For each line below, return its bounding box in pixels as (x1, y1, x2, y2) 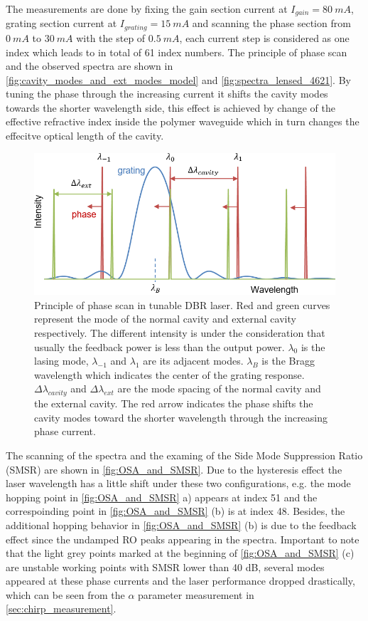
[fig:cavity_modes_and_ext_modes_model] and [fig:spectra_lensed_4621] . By (6, 72, 351, 87)
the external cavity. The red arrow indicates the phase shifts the (34, 396, 313, 411)
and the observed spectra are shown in (6, 58, 173, 73)
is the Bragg (261, 353, 315, 368)
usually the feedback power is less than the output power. (34, 339, 285, 354)
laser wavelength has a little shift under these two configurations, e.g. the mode (6, 476, 351, 491)
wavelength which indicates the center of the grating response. (34, 367, 305, 382)
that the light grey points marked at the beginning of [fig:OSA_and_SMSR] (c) (6, 546, 355, 560)
